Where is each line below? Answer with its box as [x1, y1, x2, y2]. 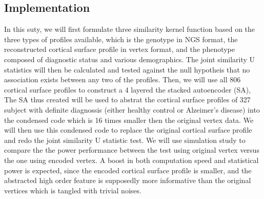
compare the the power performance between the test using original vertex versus [4, 144, 259, 155]
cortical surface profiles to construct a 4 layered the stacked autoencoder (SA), [4, 84, 251, 95]
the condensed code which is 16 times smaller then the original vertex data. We [4, 114, 254, 125]
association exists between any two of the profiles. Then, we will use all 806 [4, 74, 241, 85]
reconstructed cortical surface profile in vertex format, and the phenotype [4, 44, 235, 55]
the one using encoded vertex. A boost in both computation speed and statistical [4, 154, 259, 165]
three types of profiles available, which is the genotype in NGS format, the [4, 33, 238, 44]
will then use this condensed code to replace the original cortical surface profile [4, 124, 252, 135]
